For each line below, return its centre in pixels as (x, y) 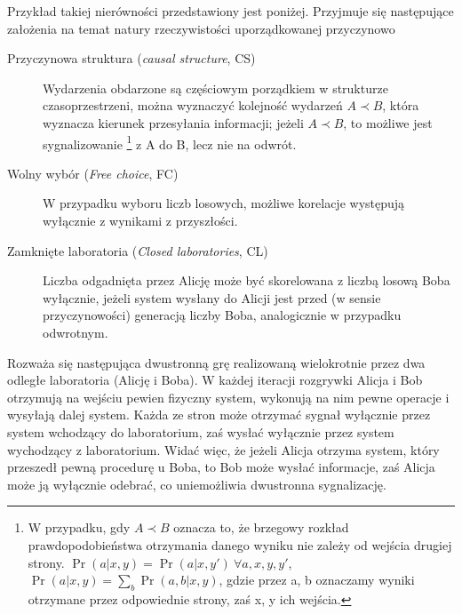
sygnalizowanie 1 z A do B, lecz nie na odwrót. (170, 142)
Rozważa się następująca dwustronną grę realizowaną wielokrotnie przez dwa (216, 362)
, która (401, 105)
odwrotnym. (76, 332)
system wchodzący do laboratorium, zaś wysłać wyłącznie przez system (201, 431)
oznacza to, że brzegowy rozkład (261, 527)
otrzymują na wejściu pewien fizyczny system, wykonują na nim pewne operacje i (228, 397)
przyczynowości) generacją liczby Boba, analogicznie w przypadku (222, 315)
